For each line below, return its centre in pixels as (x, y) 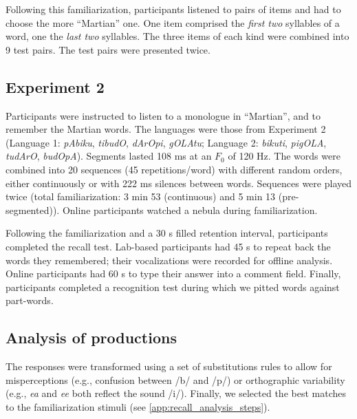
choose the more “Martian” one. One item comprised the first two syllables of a (173, 22)
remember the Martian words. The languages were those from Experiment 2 (166, 129)
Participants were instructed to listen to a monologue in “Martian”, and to (163, 115)
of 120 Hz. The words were (284, 156)
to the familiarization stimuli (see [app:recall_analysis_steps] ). (138, 406)
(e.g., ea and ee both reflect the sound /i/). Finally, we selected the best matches (176, 393)
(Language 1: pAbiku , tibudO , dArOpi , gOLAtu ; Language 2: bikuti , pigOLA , (166, 142)
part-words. (30, 300)
